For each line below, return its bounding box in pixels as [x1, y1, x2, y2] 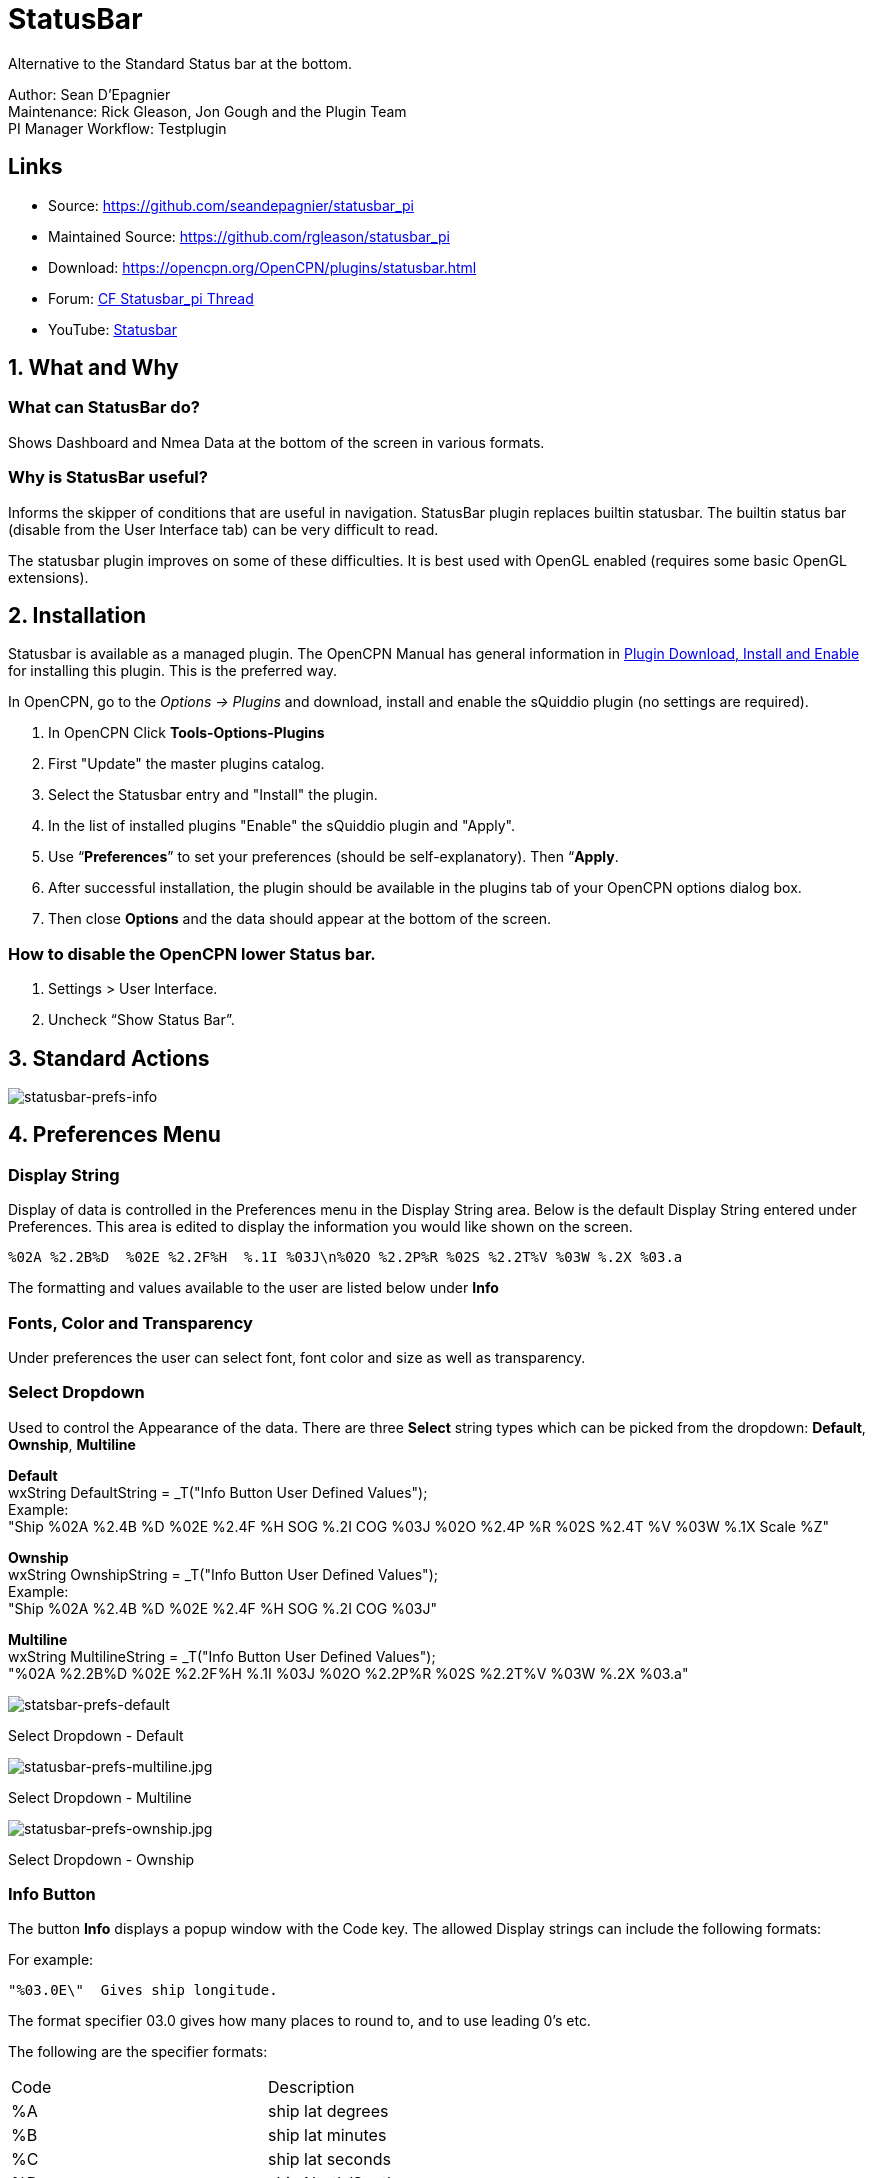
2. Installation [8, 602, 147, 628]
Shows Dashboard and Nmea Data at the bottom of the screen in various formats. [8, 433, 545, 451]
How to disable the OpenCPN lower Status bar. [8, 943, 376, 964]
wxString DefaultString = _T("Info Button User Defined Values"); [8, 1483, 428, 1501]
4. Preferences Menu [8, 1122, 221, 1148]
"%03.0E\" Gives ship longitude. [8, 1982, 278, 1999]
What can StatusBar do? [8, 397, 200, 418]
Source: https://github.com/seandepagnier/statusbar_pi [48, 196, 414, 214]
